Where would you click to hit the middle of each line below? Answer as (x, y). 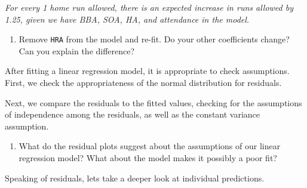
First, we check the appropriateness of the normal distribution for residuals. (143, 83)
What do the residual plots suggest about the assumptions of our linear (150, 146)
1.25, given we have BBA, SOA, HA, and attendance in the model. (127, 19)
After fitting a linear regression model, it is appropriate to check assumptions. (147, 71)
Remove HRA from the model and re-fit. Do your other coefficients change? (154, 39)
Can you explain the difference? (77, 50)
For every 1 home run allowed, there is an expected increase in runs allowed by (149, 7)
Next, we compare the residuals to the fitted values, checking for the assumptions (153, 102)
